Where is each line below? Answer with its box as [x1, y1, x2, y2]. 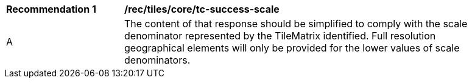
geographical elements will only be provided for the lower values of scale [124, 42, 460, 54]
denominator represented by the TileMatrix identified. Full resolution [124, 30, 436, 42]
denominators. [124, 54, 191, 66]
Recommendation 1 [6, 3, 96, 15]
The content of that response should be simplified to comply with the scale [124, 18, 468, 30]
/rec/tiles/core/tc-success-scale [124, 3, 280, 15]
